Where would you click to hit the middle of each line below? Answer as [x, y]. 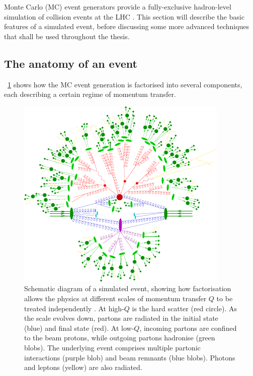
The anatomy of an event [71, 63]
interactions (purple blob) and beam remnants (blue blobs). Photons [130, 357]
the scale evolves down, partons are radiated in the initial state [121, 318]
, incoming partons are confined [188, 328]
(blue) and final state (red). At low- [79, 328]
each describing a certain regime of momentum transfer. [90, 94]
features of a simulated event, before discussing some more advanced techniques [127, 26]
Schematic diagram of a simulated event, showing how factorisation [128, 288]
